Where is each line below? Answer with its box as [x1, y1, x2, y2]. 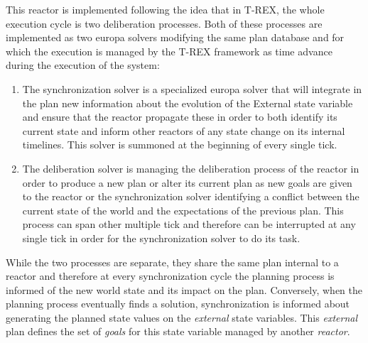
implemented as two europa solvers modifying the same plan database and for [6, 30, 345, 45]
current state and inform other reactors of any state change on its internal [22, 123, 345, 138]
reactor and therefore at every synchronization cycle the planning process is [6, 268, 335, 283]
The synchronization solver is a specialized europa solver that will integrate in [22, 81, 362, 96]
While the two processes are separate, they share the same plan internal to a [6, 254, 339, 269]
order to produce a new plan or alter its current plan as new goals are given [22, 175, 352, 190]
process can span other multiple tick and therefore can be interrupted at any [22, 217, 356, 232]
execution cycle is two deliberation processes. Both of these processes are [6, 16, 323, 31]
